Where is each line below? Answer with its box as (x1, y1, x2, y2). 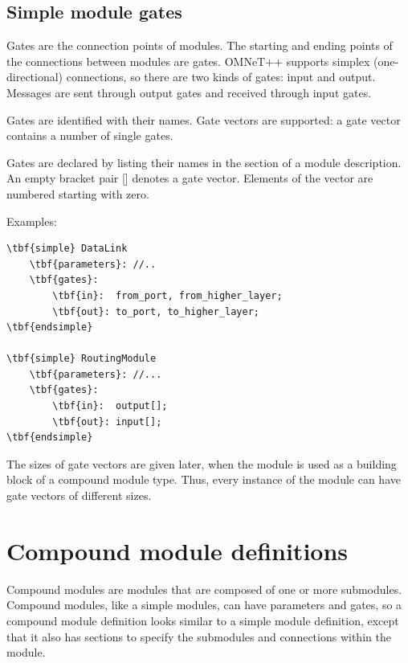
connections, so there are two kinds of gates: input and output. (66, 68, 376, 85)
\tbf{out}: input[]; (52, 415, 162, 428)
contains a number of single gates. (6, 127, 173, 144)
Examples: (6, 212, 57, 229)
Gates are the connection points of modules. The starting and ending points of (6, 37, 393, 54)
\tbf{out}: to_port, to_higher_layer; (52, 305, 259, 317)
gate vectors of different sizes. (6, 487, 152, 504)
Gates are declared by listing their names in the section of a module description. (6, 153, 402, 170)
